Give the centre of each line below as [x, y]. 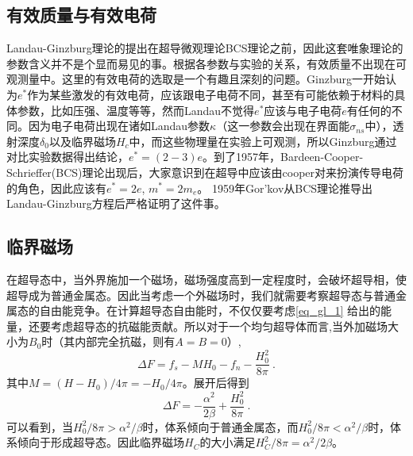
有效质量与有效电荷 [81, 15]
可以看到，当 [40, 426]
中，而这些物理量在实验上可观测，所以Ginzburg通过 [263, 141]
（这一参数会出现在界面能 [283, 126]
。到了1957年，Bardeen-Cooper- [283, 157]
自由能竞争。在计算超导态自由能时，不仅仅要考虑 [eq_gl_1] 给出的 [210, 310]
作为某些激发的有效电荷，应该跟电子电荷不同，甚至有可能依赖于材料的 [211, 94]
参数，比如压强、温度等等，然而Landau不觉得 [136, 110]
